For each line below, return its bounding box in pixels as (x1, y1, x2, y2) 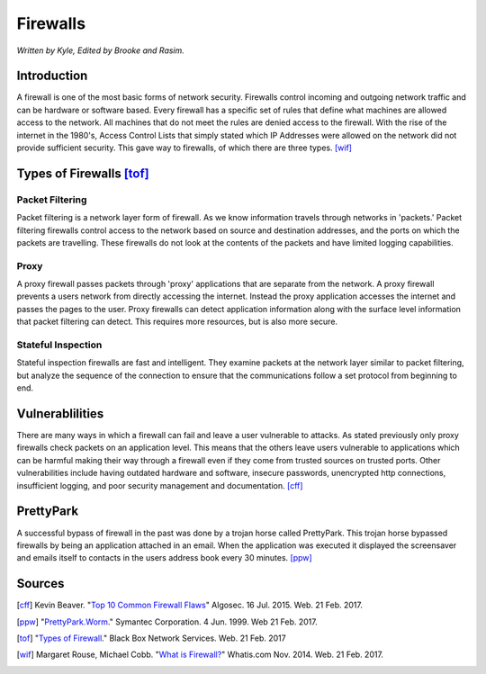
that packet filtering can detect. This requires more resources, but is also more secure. (16, 316, 337, 328)
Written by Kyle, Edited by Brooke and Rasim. (16, 45, 184, 56)
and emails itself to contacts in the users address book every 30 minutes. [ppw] (16, 553, 312, 563)
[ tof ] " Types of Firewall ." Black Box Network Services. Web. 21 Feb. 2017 (16, 633, 287, 643)
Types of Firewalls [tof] (16, 166, 149, 181)
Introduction (16, 68, 88, 84)
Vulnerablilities (16, 406, 104, 421)
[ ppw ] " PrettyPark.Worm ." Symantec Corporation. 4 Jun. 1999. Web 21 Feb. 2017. (16, 616, 319, 627)
